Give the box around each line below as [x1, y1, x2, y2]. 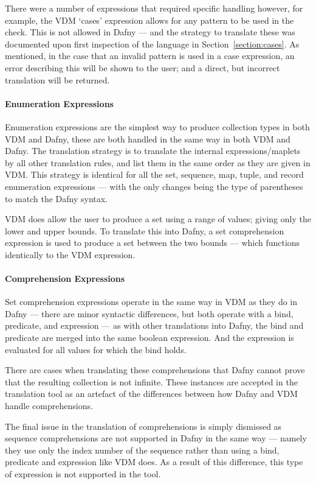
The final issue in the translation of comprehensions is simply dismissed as [5, 419, 282, 432]
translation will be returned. [5, 73, 110, 86]
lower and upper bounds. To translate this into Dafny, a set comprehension [5, 224, 284, 237]
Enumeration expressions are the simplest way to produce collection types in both [5, 120, 310, 133]
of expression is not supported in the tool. [5, 468, 161, 480]
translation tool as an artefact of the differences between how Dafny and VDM [5, 387, 298, 400]
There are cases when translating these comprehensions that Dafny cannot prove [5, 363, 305, 376]
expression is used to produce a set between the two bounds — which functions [5, 236, 300, 249]
